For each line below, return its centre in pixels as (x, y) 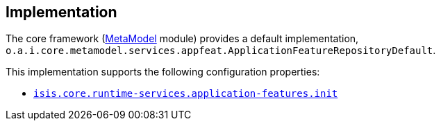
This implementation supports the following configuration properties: (163, 72)
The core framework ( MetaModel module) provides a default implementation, (182, 39)
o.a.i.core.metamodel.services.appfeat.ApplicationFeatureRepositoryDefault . (221, 51)
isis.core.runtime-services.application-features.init (186, 94)
